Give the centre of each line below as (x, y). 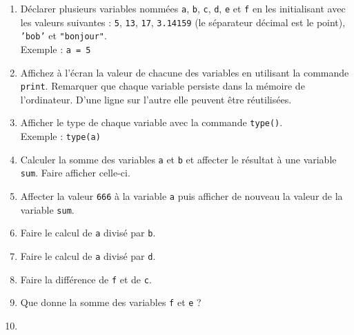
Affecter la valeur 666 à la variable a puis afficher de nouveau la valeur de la (181, 196)
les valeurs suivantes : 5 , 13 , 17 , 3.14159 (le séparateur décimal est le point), (183, 22)
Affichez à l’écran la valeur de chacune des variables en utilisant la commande (185, 72)
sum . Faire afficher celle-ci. (75, 173)
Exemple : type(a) (60, 136)
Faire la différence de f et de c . (86, 279)
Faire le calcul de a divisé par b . (88, 233)
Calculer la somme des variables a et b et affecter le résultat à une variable (178, 159)
